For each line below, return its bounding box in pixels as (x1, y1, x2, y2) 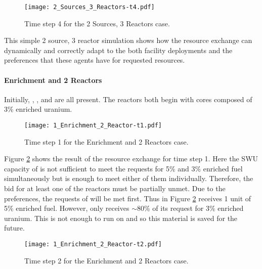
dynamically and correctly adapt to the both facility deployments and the (4, 44, 233, 55)
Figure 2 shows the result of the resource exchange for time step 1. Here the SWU (4, 153, 258, 164)
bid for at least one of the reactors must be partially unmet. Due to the (4, 183, 226, 194)
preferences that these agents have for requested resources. (4, 55, 185, 65)
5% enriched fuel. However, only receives (4, 203, 129, 213)
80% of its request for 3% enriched (137, 203, 244, 213)
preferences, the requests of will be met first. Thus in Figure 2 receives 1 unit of (4, 193, 251, 203)
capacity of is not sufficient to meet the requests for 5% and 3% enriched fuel (4, 163, 243, 173)
